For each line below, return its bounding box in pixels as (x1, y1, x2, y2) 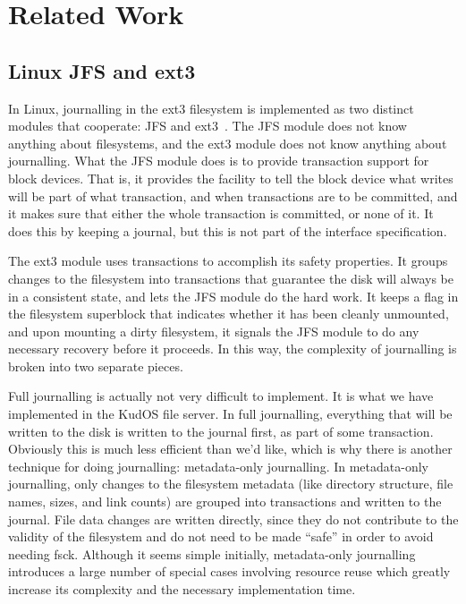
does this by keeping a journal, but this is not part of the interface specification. (8, 221, 447, 240)
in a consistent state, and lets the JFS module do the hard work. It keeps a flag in (8, 286, 459, 305)
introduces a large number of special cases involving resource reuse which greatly (8, 562, 451, 581)
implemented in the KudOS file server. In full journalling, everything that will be (8, 404, 453, 423)
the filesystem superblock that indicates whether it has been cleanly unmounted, (8, 304, 449, 323)
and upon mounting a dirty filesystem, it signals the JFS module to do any (8, 321, 419, 340)
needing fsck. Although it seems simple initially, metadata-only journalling (8, 544, 416, 563)
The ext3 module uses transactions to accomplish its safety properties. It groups (8, 251, 448, 270)
